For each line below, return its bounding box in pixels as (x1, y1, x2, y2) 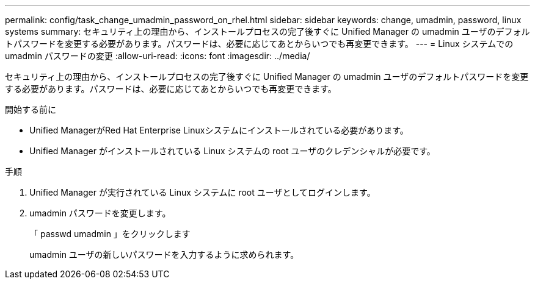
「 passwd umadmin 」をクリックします (29, 229, 191, 239)
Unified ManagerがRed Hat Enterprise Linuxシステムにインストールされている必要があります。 (29, 125, 409, 135)
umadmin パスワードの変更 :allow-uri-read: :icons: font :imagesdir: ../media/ (5, 51, 310, 61)
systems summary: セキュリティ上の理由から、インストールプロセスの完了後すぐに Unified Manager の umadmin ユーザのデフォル (5, 26, 530, 37)
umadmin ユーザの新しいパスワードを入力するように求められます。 (29, 249, 299, 260)
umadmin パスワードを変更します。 (29, 208, 171, 218)
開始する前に (5, 104, 56, 115)
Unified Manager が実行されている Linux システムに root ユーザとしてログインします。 (29, 187, 376, 197)
